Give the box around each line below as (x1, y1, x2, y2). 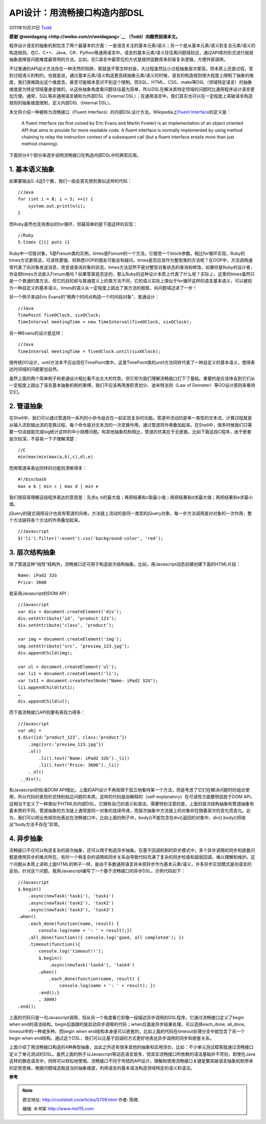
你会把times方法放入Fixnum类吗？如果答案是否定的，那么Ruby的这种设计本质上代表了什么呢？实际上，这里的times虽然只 (9, 271, 255, 277)
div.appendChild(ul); (18, 698, 70, 704)
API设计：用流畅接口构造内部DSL (9, 7, 144, 18)
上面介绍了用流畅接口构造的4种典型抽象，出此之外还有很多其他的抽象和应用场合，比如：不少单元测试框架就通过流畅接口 (9, 1044, 254, 1050)
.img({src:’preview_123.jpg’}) (28, 742, 104, 747)
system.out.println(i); (28, 203, 86, 209)
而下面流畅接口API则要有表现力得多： (9, 710, 86, 715)
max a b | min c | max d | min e (18, 483, 99, 489)
